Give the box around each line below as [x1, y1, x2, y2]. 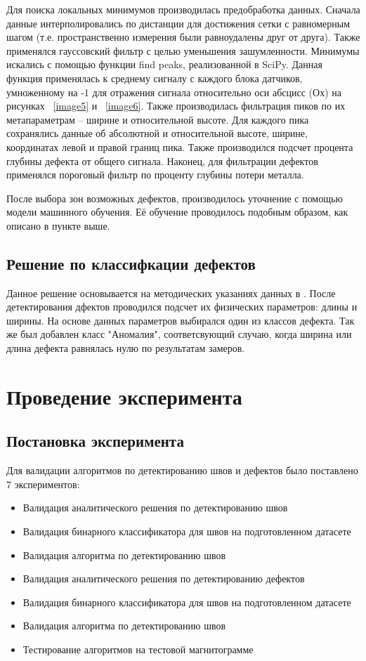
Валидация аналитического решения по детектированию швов [22, 500, 288, 515]
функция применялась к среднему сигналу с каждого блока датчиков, [6, 70, 303, 85]
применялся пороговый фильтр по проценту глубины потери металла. [6, 167, 304, 182]
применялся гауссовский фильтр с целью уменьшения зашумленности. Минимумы [6, 43, 360, 58]
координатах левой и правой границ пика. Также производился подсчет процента [6, 139, 353, 154]
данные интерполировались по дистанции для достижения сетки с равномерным [6, 15, 351, 30]
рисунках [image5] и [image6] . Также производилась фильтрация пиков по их [6, 98, 346, 113]
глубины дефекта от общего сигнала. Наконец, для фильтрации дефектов [6, 153, 318, 168]
